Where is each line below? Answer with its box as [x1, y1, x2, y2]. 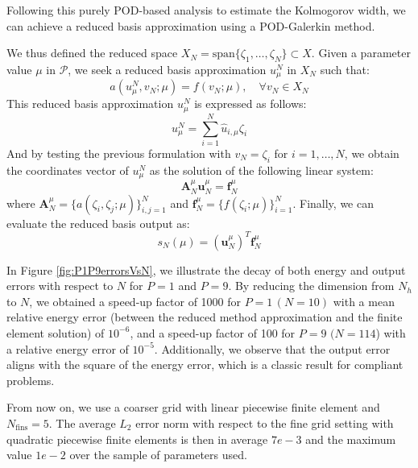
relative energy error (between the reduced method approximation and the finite [6, 309, 403, 325]
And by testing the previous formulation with [6, 145, 231, 162]
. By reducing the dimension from [228, 277, 395, 294]
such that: [320, 60, 370, 77]
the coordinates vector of [6, 161, 129, 178]
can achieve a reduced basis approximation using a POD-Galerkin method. [6, 17, 375, 34]
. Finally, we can [292, 194, 374, 211]
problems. [6, 371, 55, 388]
